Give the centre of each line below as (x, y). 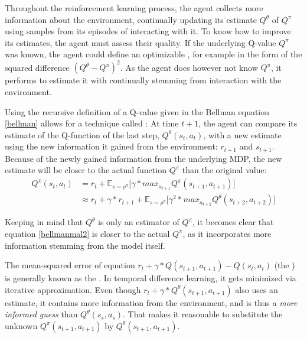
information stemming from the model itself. (85, 245)
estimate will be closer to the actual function (86, 170)
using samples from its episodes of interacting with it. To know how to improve (148, 31)
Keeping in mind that (44, 222)
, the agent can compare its (248, 123)
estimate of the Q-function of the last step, (82, 134)
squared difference (37, 67)
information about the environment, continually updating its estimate (131, 19)
